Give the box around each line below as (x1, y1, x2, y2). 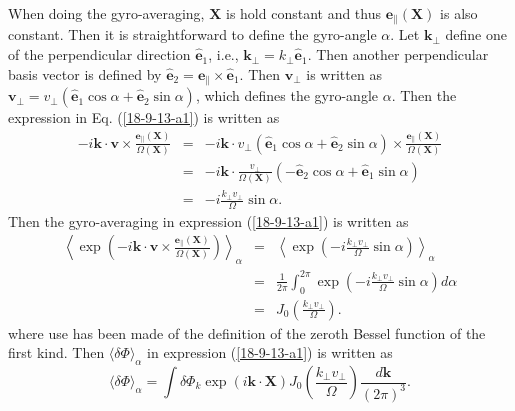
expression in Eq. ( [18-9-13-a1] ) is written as (8, 107, 280, 128)
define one (445, 24, 507, 45)
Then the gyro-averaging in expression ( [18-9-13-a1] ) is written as (8, 210, 409, 231)
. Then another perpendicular (307, 44, 489, 65)
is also (440, 3, 478, 23)
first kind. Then (8, 342, 105, 363)
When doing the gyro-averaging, (8, 3, 205, 23)
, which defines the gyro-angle (195, 85, 379, 106)
